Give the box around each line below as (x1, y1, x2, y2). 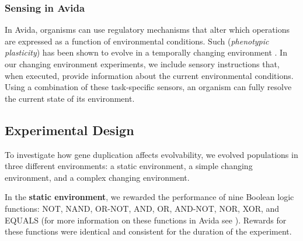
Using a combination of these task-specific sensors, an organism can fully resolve (5, 81, 292, 93)
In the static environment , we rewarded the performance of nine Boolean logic (5, 191, 294, 203)
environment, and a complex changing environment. (5, 171, 190, 183)
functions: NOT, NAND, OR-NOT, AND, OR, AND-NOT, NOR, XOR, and (5, 202, 280, 214)
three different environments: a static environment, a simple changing (5, 160, 253, 172)
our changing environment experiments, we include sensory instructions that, (5, 58, 280, 70)
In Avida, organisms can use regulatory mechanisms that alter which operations (5, 23, 290, 36)
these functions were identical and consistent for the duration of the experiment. (5, 225, 292, 237)
